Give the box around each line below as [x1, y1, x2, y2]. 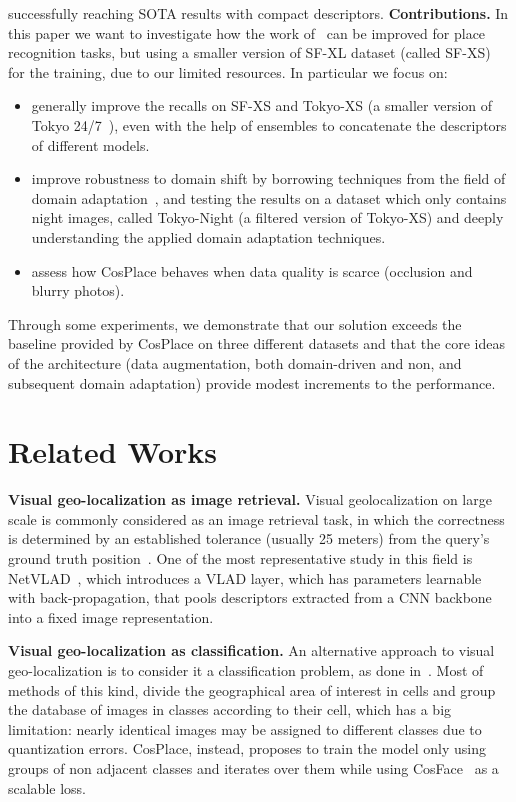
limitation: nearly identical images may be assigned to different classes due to [8, 718, 482, 739]
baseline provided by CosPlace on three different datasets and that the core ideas [8, 333, 505, 354]
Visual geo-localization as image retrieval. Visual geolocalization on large [8, 489, 492, 510]
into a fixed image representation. [8, 606, 214, 627]
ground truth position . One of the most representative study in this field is [8, 548, 473, 568]
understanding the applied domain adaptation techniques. [31, 226, 386, 247]
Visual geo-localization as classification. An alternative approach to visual [8, 640, 495, 661]
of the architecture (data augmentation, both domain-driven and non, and [8, 352, 462, 373]
